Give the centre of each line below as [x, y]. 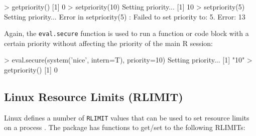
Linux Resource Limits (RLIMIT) [94, 97]
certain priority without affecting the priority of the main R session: [108, 43]
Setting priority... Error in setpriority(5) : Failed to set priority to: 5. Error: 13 [125, 16]
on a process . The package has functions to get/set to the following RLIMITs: [125, 127]
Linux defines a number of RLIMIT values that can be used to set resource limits [127, 117]
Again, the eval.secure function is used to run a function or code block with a [126, 33]
